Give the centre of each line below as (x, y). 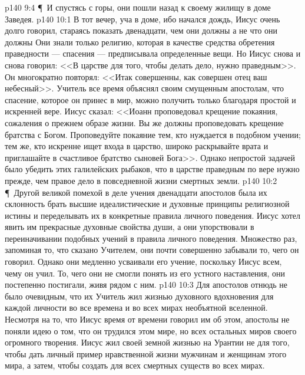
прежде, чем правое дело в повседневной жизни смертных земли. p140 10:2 (141, 180)
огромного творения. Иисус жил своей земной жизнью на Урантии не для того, (147, 342)
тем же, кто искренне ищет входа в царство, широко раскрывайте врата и (137, 146)
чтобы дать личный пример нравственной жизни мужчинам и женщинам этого (146, 353)
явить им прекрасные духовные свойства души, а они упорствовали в (130, 227)
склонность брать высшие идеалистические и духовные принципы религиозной (147, 204)
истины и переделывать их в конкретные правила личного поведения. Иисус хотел (153, 215)
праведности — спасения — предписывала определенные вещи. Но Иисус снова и (153, 53)
